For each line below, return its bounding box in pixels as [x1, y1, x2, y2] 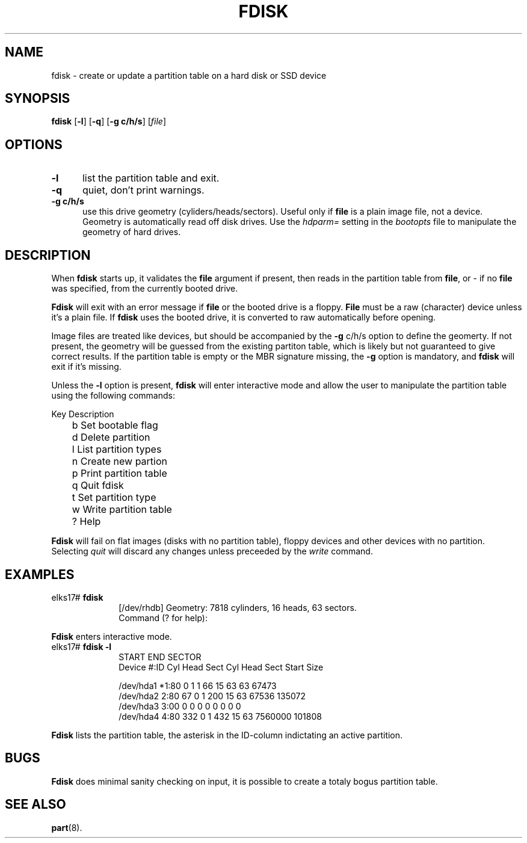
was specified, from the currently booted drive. [51, 283, 238, 294]
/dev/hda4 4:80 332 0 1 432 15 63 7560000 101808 [119, 711, 322, 722]
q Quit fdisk [72, 479, 124, 492]
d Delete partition [72, 431, 150, 444]
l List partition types [72, 443, 162, 456]
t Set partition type [72, 491, 156, 504]
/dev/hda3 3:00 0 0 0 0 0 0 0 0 [119, 700, 241, 711]
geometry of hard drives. [82, 227, 181, 238]
